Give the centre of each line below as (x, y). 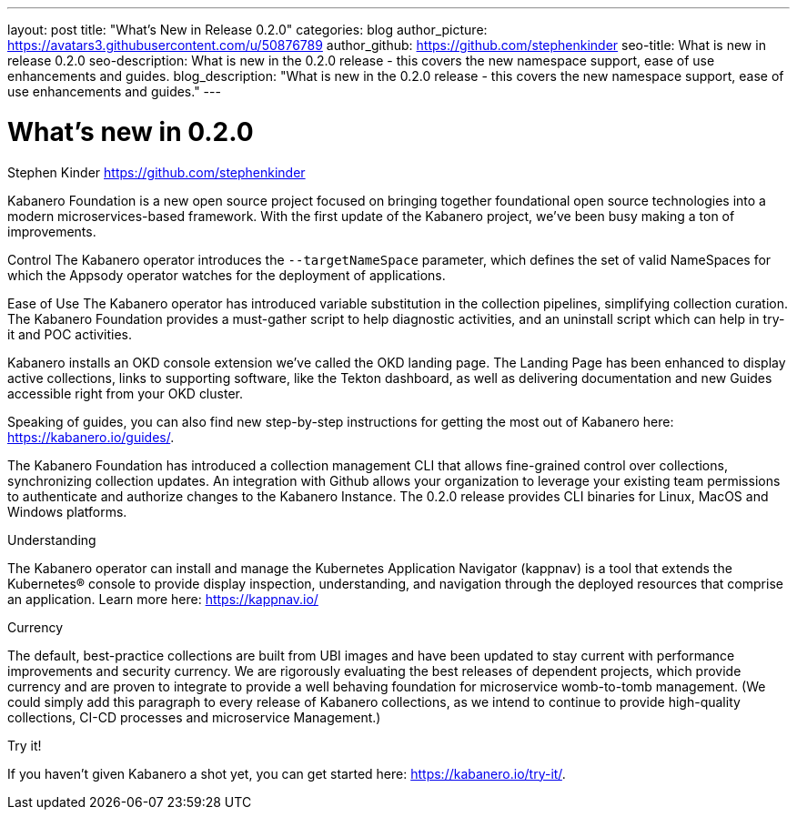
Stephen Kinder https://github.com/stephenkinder (156, 172)
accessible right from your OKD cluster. (125, 393)
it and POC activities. (70, 334)
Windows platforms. (67, 511)
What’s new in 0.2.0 (131, 131)
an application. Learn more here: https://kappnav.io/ (163, 599)
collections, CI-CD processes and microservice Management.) (194, 717)
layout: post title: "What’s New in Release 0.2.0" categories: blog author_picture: (247, 30)
